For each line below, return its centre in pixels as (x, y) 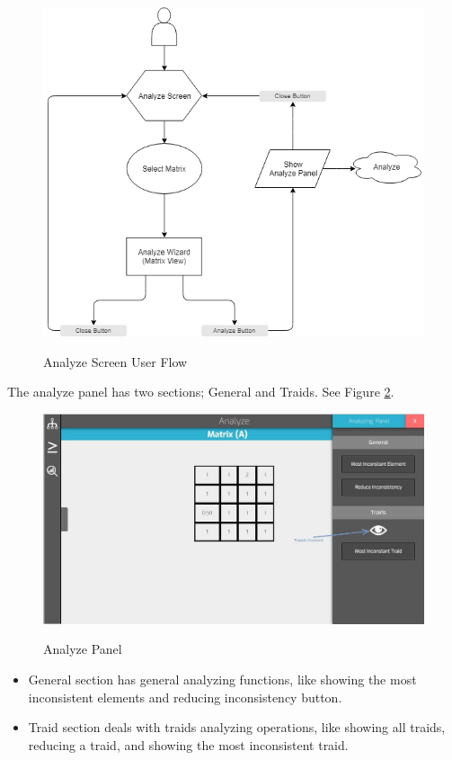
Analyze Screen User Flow (115, 361)
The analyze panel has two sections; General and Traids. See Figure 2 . (201, 392)
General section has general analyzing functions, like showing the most (222, 680)
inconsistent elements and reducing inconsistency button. (185, 697)
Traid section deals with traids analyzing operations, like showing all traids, (237, 727)
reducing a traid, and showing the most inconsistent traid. (188, 744)
